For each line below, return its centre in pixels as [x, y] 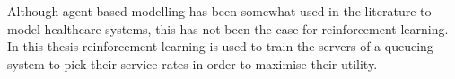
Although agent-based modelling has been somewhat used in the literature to [219, 11]
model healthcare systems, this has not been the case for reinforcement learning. [228, 28]
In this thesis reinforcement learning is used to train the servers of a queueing [220, 46]
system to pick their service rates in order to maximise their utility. [192, 63]
